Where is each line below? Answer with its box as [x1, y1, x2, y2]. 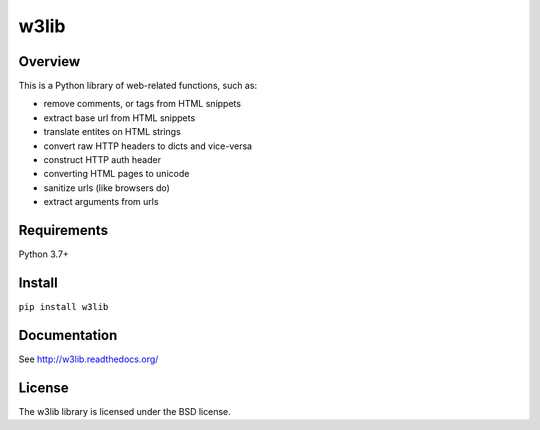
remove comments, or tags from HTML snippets [43, 98, 242, 110]
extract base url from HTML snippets [43, 111, 196, 124]
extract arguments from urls [43, 196, 159, 208]
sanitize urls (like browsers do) [43, 181, 170, 194]
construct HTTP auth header [43, 154, 162, 166]
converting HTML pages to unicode [43, 168, 190, 180]
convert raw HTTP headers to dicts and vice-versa [43, 140, 253, 152]
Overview [18, 53, 81, 70]
